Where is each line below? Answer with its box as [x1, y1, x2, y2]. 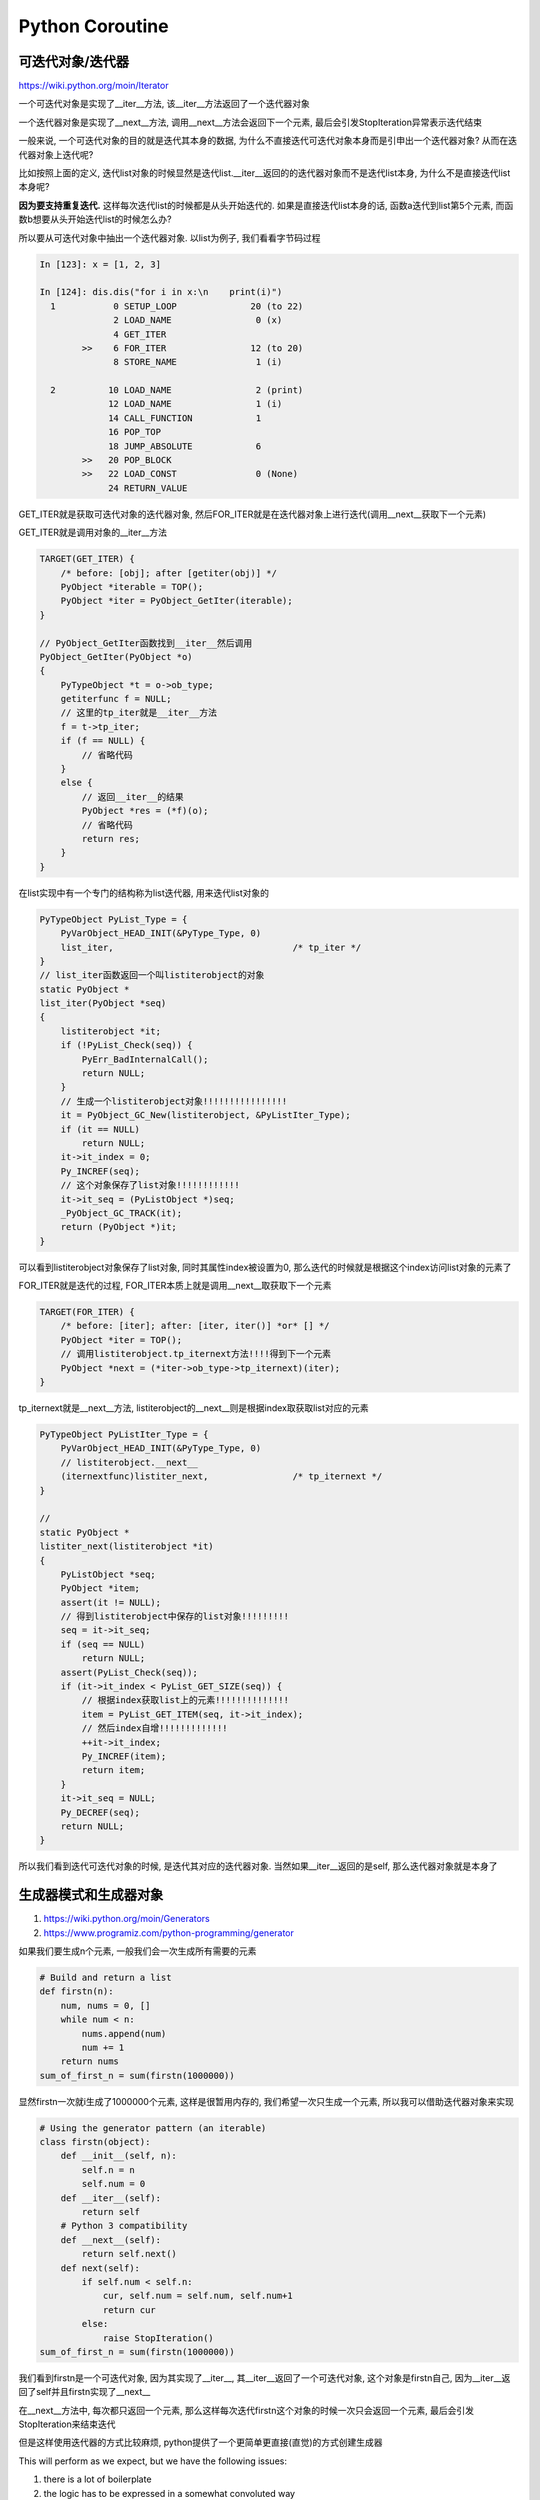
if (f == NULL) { [60, 735, 146, 747]
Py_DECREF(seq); [60, 1806, 140, 1818]
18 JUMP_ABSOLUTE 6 [108, 440, 262, 452]
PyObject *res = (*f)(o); [81, 805, 209, 817]
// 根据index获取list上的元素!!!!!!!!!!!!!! [81, 1695, 290, 1706]
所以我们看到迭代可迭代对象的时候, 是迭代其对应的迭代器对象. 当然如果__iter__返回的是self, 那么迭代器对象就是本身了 [18, 1860, 499, 1872]
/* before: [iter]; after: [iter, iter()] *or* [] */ [60, 1320, 330, 1332]
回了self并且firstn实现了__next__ [18, 2386, 151, 2398]
